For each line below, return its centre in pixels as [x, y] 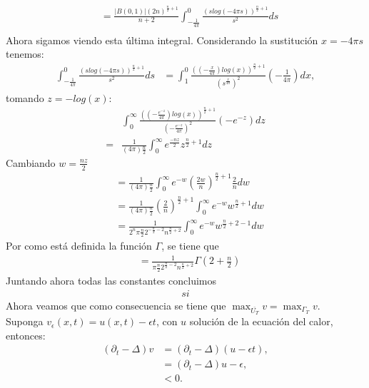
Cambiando [31, 162]
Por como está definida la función [79, 246]
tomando [25, 97]
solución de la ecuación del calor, [261, 321]
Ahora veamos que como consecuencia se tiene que [116, 306]
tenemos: [25, 54]
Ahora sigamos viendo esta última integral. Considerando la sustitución [162, 40]
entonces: [26, 335]
